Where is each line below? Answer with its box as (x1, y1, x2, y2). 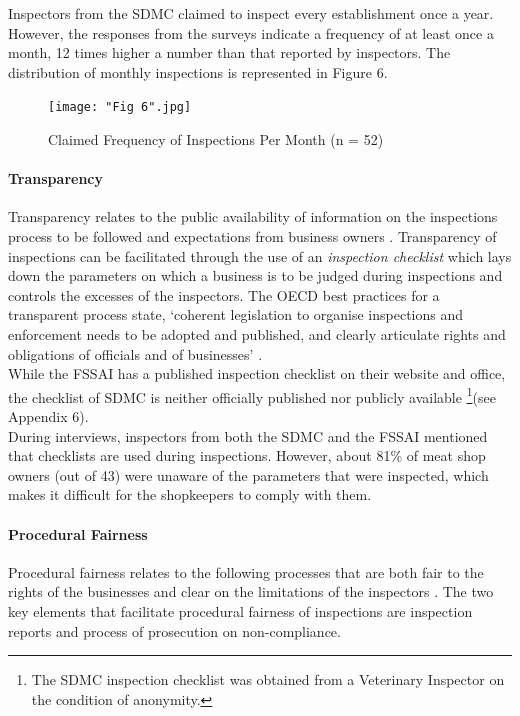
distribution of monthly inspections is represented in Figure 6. (8, 61, 388, 82)
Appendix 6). (8, 406, 89, 427)
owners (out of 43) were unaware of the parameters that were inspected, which (8, 464, 489, 485)
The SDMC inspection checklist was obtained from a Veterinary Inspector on (31, 669, 505, 690)
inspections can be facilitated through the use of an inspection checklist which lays (8, 245, 512, 266)
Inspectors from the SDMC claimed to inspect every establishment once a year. (8, 3, 494, 23)
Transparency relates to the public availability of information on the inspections (8, 206, 498, 227)
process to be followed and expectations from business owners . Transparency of (8, 226, 497, 247)
